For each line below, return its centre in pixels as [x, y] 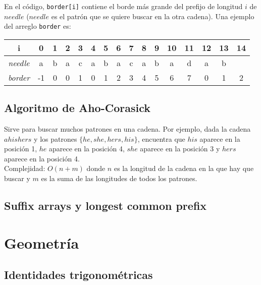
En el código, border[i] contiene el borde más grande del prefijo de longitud [123, 6]
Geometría [42, 242]
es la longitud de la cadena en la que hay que [184, 168]
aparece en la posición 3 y [180, 149]
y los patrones [56, 138]
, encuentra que [161, 138]
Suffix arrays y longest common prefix [106, 206]
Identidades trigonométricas [79, 275]
